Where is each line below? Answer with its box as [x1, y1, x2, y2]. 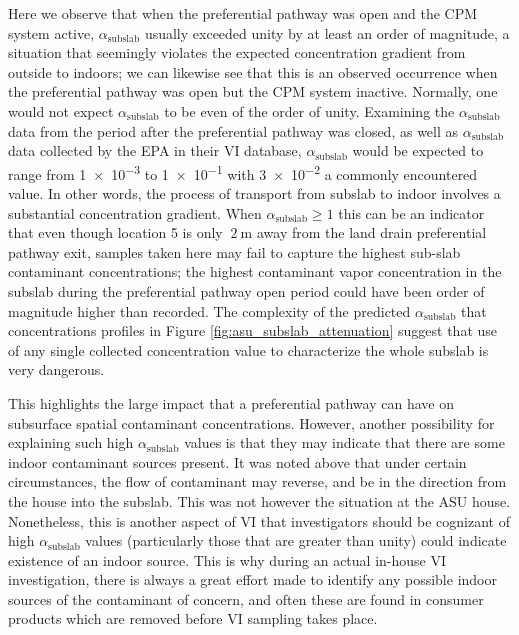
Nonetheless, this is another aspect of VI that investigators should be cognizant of [8, 510, 510, 531]
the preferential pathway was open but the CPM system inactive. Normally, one [8, 81, 498, 102]
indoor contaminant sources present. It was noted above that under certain [8, 451, 467, 472]
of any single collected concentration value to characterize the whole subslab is [8, 339, 489, 360]
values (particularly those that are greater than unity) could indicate [85, 530, 507, 551]
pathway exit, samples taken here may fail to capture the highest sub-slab [8, 241, 461, 262]
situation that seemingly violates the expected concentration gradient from [8, 42, 466, 63]
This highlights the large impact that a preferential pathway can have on [8, 392, 454, 413]
